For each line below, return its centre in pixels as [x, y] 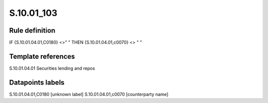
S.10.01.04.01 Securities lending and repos [52, 68]
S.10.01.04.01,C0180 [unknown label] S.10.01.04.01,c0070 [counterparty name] [89, 94]
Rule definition [32, 30]
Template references [42, 56]
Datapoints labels [37, 82]
